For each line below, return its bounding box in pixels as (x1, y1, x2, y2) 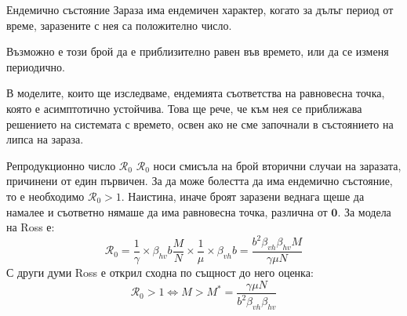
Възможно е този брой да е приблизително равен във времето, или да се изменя (6, 43, 389, 60)
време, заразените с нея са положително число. (6, 16, 232, 33)
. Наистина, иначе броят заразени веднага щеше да (121, 187, 365, 204)
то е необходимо (6, 187, 85, 204)
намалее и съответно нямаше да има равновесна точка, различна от (6, 203, 328, 220)
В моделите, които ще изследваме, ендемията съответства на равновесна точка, (6, 85, 385, 101)
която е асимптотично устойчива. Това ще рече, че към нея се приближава (6, 100, 362, 116)
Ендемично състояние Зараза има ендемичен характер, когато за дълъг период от (6, 2, 394, 17)
